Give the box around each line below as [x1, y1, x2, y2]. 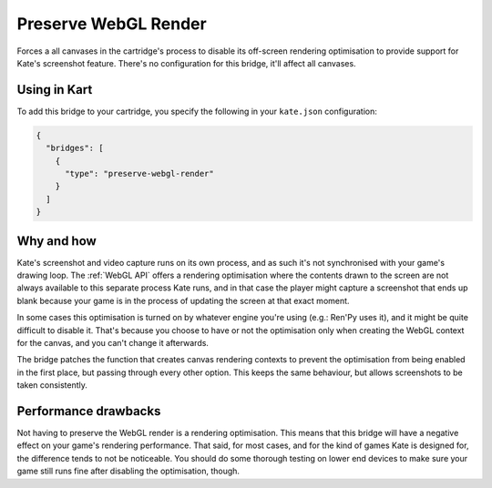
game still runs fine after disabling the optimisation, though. [16, 465, 241, 477]
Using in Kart [16, 82, 93, 97]
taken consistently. [16, 380, 88, 391]
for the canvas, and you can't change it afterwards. [16, 338, 210, 349]
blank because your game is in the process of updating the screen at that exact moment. [16, 295, 350, 306]
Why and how [16, 233, 97, 249]
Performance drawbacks [16, 403, 161, 419]
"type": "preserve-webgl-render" [65, 168, 214, 178]
